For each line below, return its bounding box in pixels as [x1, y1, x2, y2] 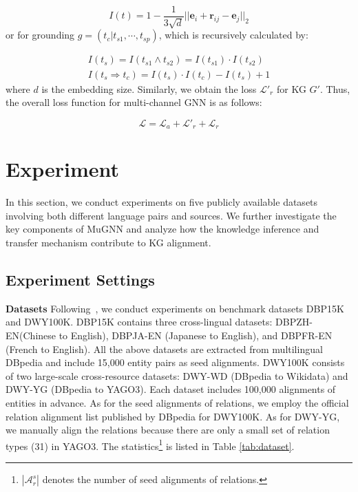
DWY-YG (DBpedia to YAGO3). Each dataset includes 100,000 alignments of [6, 382, 336, 396]
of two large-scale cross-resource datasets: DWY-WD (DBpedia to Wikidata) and [6, 368, 348, 383]
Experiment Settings [6, 269, 155, 290]
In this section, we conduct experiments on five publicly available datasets [6, 195, 318, 209]
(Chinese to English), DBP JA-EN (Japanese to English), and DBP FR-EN [19, 328, 333, 343]
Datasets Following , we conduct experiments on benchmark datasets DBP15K [6, 301, 344, 315]
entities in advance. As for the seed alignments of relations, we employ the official [6, 396, 349, 410]
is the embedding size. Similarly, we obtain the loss [41, 81, 257, 96]
